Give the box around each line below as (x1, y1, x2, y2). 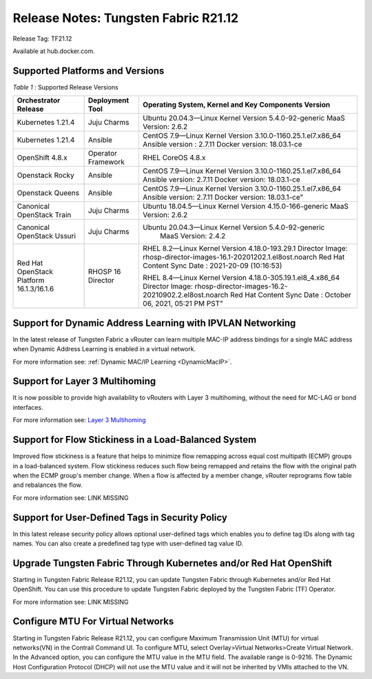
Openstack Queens (17, 188, 79, 198)
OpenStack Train (17, 210, 72, 220)
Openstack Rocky (17, 171, 75, 180)
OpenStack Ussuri (17, 231, 76, 241)
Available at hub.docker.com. (12, 47, 96, 55)
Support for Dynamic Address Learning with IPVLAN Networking (12, 317, 296, 328)
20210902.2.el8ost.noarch (142, 290, 229, 300)
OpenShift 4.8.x (17, 153, 68, 163)
